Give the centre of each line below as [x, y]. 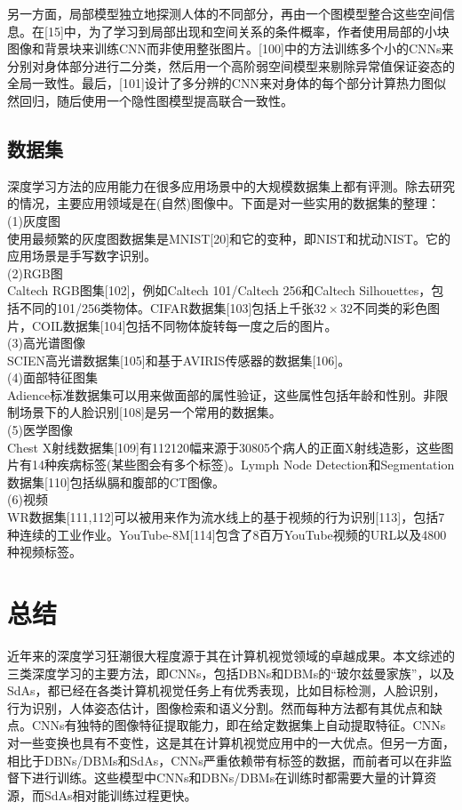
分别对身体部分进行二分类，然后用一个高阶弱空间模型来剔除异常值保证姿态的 [231, 65]
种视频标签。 [44, 552]
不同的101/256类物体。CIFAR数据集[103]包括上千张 [167, 307]
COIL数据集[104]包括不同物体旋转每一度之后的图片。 [184, 325]
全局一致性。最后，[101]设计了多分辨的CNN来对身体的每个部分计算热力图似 [227, 83]
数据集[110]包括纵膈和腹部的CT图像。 [116, 481]
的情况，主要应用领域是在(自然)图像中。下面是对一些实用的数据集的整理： [223, 203]
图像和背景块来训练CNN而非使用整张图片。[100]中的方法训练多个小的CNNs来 [231, 48]
